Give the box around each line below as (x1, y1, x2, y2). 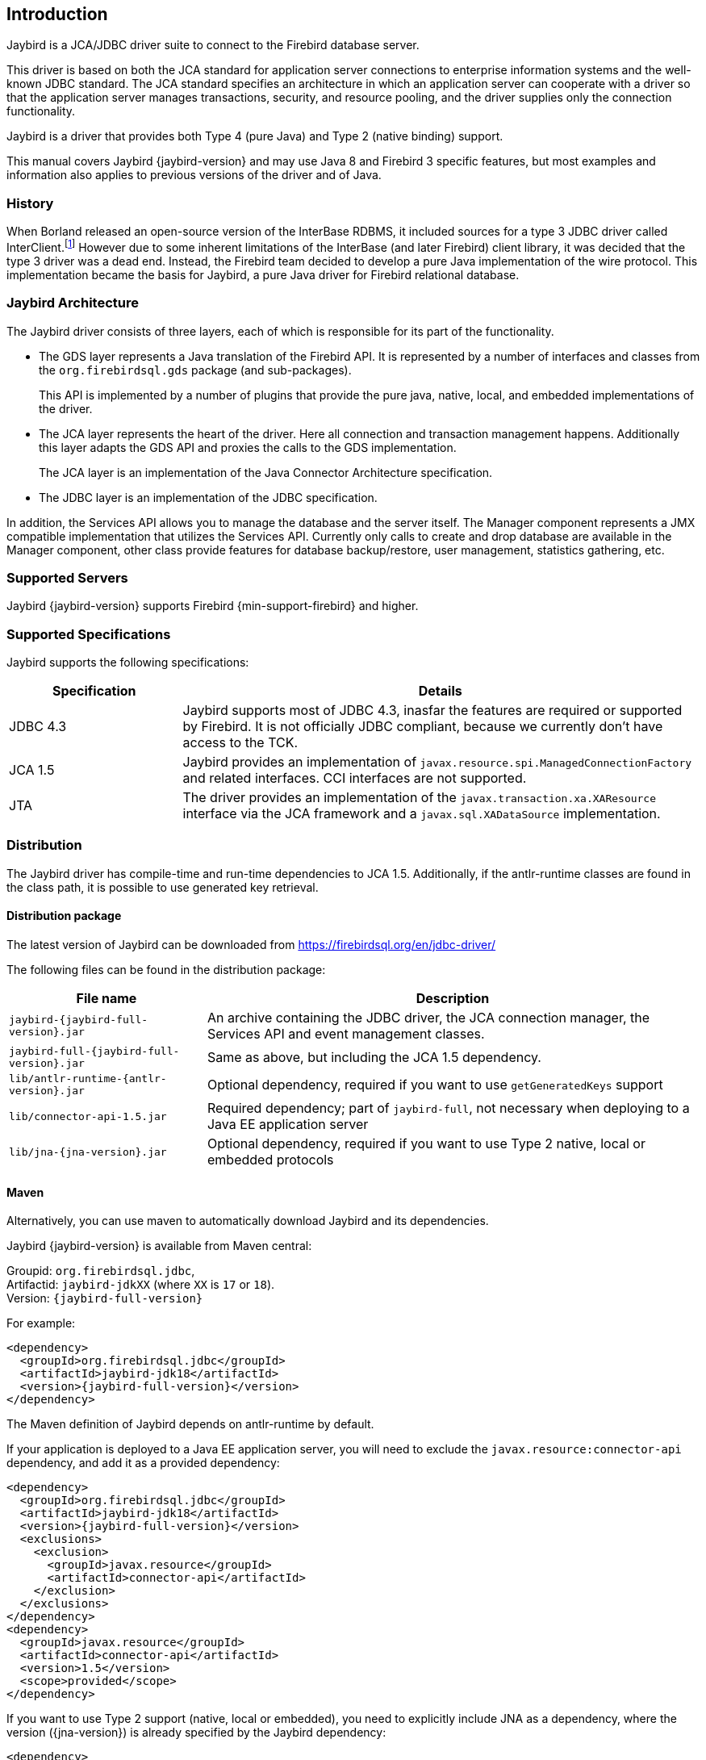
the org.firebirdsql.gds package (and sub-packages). (39, 362, 352, 377)
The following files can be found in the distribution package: (6, 963, 326, 977)
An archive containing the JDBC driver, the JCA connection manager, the (207, 1010, 650, 1026)
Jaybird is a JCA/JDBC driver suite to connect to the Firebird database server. (6, 38, 420, 52)
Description (416, 990, 490, 1007)
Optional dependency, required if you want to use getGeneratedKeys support (207, 1076, 663, 1093)
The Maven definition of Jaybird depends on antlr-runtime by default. (6, 1417, 374, 1432)
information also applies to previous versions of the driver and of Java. (6, 168, 382, 182)
